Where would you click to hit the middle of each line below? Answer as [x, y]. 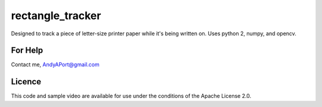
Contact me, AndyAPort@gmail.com [55, 65]
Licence [26, 82]
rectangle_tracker [56, 16]
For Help [27, 51]
